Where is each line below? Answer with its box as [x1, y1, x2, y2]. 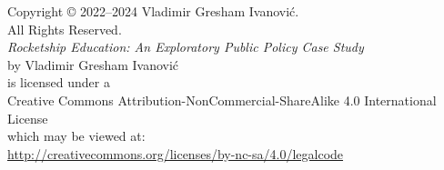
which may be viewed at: [7, 126, 146, 145]
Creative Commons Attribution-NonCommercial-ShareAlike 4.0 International [7, 90, 437, 109]
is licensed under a [7, 73, 110, 92]
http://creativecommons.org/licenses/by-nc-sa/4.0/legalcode [7, 144, 344, 163]
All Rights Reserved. [7, 19, 122, 38]
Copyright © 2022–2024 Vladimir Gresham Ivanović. [7, 2, 299, 20]
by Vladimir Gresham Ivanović [7, 55, 179, 74]
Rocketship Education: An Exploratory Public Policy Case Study [7, 37, 364, 56]
